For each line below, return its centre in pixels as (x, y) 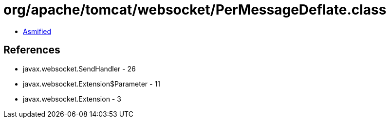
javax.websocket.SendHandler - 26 (79, 69)
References (32, 50)
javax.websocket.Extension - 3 (72, 99)
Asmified (37, 31)
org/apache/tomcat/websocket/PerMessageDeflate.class (195, 10)
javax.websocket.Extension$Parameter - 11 (92, 84)
